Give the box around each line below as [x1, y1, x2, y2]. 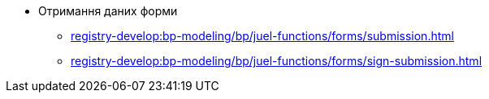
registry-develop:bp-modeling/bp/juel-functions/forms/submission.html [71, 29, 454, 43]
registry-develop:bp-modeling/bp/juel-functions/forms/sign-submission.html [71, 54, 483, 68]
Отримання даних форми [38, 4, 178, 18]
